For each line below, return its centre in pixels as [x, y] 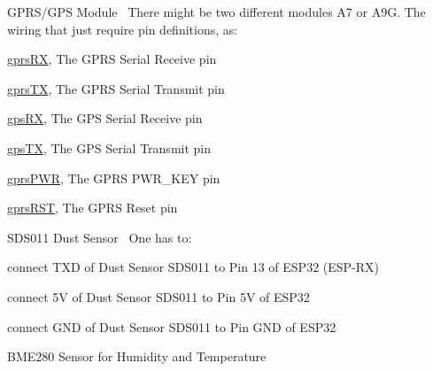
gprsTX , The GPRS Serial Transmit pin [116, 88]
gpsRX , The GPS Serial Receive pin [105, 118]
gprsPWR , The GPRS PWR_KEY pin [114, 178]
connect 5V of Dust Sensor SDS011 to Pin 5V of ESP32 [159, 296]
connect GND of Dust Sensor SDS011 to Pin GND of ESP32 [172, 326]
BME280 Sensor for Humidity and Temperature [137, 356]
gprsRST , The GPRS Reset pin [93, 208]
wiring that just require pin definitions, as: [123, 29]
